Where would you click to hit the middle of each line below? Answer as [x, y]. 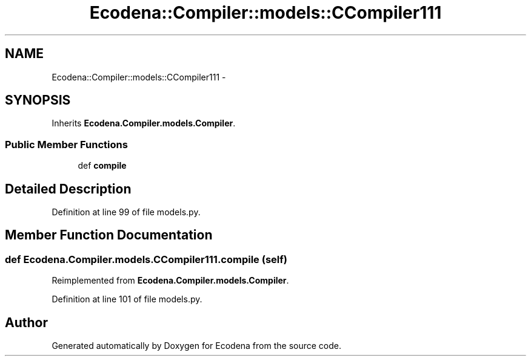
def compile [102, 166]
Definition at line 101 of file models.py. [127, 299]
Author [26, 322]
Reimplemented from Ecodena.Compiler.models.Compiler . [170, 281]
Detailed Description [68, 189]
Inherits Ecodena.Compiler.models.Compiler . [144, 123]
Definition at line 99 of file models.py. [126, 212]
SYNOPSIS [38, 100]
